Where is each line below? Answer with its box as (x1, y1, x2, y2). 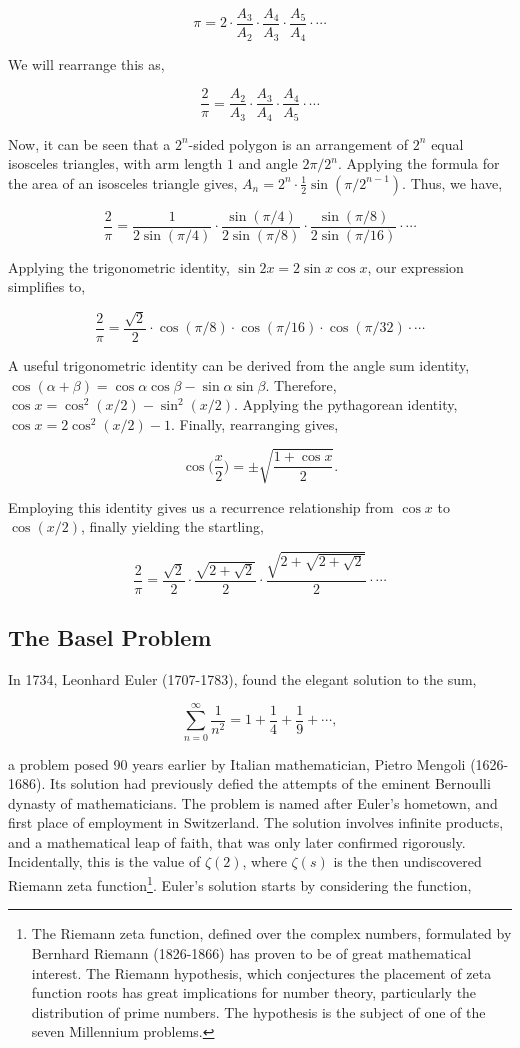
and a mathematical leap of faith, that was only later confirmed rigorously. (8, 831, 466, 852)
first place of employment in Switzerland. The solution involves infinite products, (8, 812, 504, 833)
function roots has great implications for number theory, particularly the (31, 982, 477, 1003)
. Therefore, (265, 374, 337, 395)
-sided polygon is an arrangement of (188, 133, 409, 154)
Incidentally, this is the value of (8, 851, 201, 872)
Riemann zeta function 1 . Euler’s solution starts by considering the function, (8, 872, 472, 895)
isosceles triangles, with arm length (8, 153, 223, 174)
